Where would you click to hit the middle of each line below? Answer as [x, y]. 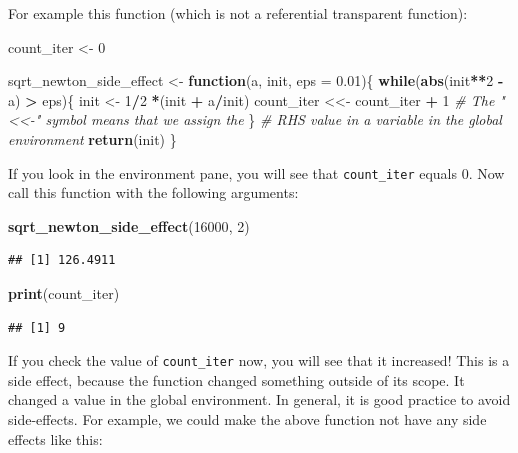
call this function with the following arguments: [153, 192]
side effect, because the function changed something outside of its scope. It [236, 379]
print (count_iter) [64, 293]
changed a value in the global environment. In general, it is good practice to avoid [259, 399]
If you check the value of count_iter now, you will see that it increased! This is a [259, 360]
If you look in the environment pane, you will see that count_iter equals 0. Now [256, 172]
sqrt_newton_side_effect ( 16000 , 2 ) [129, 225]
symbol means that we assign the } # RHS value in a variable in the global [273, 119]
